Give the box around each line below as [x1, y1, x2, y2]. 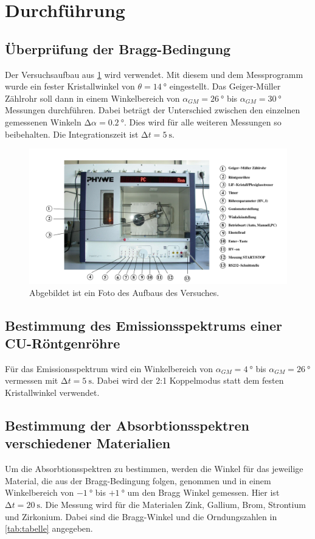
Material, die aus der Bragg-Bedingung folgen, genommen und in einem [5, 474, 271, 487]
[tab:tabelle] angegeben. [5, 522, 93, 535]
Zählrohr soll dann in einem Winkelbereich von [5, 91, 180, 104]
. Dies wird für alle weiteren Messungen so [123, 115, 282, 128]
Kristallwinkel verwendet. [5, 386, 100, 399]
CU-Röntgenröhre [5, 334, 120, 353]
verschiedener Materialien [5, 434, 171, 453]
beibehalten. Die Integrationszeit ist [5, 127, 139, 140]
